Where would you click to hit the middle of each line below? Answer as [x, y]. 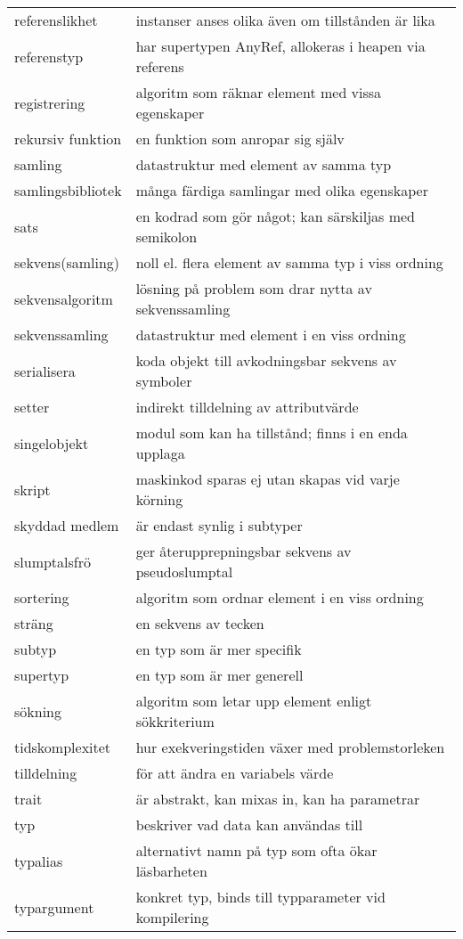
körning [159, 499]
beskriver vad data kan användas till [249, 825]
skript [32, 489]
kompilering [172, 917]
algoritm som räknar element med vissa [259, 92]
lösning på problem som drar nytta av [254, 288]
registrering [50, 102]
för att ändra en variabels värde [235, 773]
